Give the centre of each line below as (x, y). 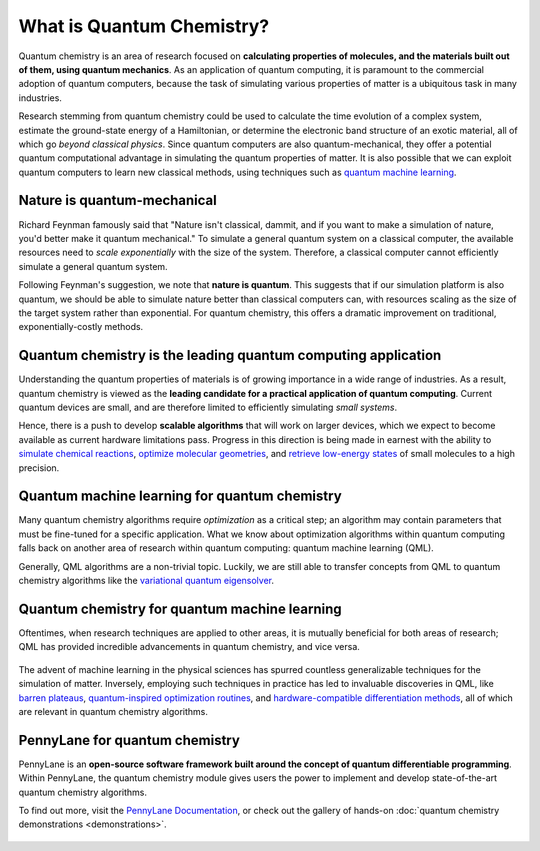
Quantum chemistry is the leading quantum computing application (230, 355)
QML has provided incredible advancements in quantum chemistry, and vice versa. (189, 647)
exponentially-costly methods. (81, 327)
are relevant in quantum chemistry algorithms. (113, 711)
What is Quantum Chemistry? (144, 26)
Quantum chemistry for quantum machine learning (180, 608)
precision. (39, 467)
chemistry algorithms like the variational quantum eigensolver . (146, 581)
